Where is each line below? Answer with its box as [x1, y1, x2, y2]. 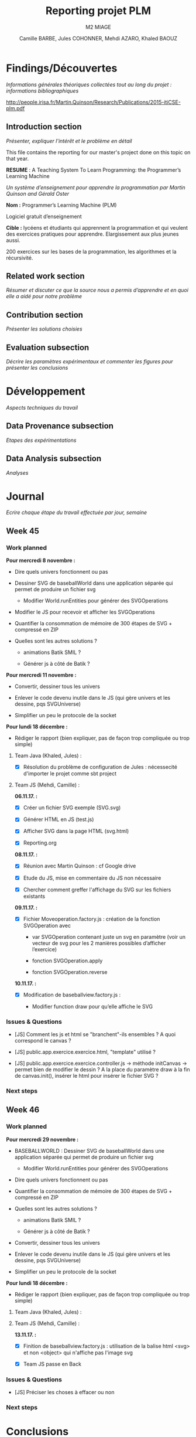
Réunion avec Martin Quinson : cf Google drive [23, 863, 136, 870]
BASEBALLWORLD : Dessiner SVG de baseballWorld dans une [14, 1147, 165, 1154]
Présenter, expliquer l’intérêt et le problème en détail [6, 137, 133, 144]
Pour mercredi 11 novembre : [6, 672, 77, 679]
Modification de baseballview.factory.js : [23, 991, 121, 998]
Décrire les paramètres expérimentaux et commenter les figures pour [6, 357, 174, 365]
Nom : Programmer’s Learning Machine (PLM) [6, 201, 117, 209]
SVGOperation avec [23, 922, 71, 929]
